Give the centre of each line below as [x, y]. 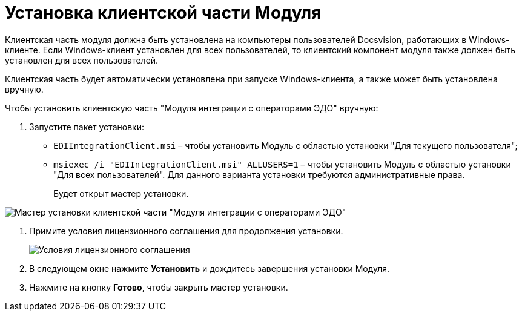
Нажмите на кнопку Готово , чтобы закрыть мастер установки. [159, 287]
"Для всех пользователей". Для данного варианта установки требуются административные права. [259, 174]
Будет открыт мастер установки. [121, 193]
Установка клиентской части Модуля [163, 13]
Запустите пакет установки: [87, 127]
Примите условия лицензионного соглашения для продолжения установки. [186, 231]
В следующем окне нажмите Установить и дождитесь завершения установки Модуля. [210, 268]
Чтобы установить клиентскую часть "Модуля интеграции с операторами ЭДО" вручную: [192, 108]
